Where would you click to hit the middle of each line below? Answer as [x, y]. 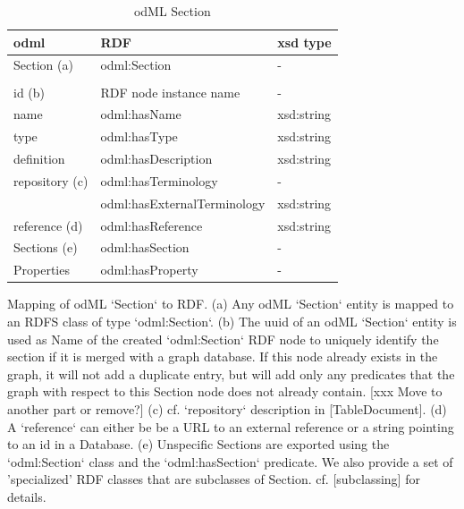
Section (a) [43, 65]
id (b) [30, 92]
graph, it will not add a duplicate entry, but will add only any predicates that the [231, 373]
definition [39, 159]
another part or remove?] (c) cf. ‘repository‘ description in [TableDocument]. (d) [227, 408]
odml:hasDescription [156, 159]
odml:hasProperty [149, 270]
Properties [42, 270]
